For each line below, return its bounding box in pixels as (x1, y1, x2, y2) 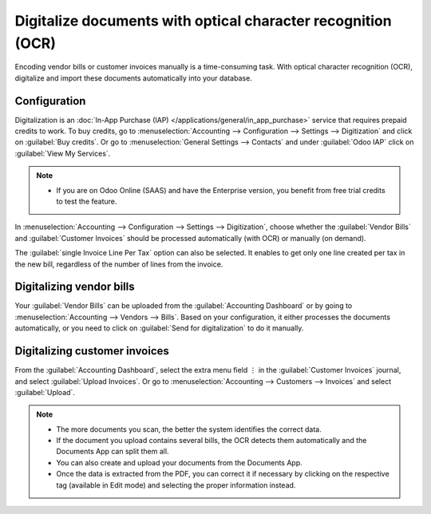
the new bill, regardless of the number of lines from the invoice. (14, 259, 223, 269)
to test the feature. (56, 196, 117, 206)
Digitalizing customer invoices (14, 344, 169, 358)
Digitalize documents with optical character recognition (14, 12, 392, 30)
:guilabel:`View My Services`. (14, 148, 111, 158)
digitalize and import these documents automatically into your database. (14, 73, 253, 83)
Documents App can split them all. (56, 447, 169, 457)
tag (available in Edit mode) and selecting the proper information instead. (56, 480, 296, 490)
